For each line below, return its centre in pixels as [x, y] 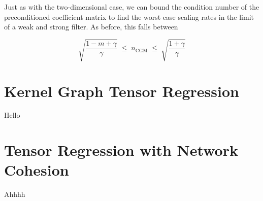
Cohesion [37, 170]
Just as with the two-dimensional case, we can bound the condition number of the [132, 7]
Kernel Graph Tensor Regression [122, 91]
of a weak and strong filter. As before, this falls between [91, 27]
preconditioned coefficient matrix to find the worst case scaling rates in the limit [129, 16]
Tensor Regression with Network [121, 150]
